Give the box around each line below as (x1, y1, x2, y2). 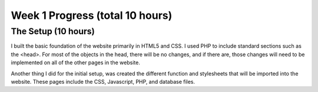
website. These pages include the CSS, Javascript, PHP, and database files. (11, 78, 196, 85)
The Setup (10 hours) (11, 26, 95, 37)
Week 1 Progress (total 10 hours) (11, 9, 173, 22)
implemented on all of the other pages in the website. (11, 59, 141, 66)
